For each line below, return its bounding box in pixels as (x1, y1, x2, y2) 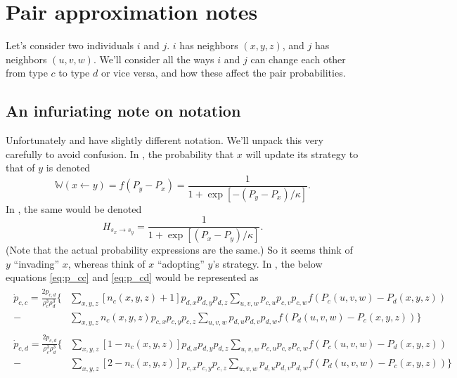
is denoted (46, 160, 91, 175)
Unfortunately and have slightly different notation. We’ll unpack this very (6, 133, 323, 148)
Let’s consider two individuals (6, 38, 134, 53)
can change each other (250, 51, 346, 66)
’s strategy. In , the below (212, 256, 323, 271)
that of (6, 160, 35, 175)
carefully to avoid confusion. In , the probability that (6, 146, 234, 161)
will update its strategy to (245, 146, 359, 161)
